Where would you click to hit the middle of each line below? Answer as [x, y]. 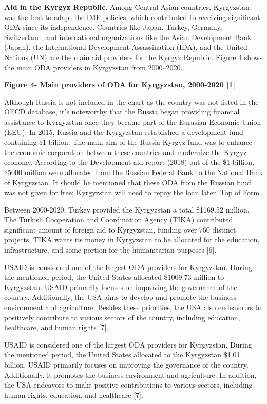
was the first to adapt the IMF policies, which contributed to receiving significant [132, 17]
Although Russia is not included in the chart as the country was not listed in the [131, 101]
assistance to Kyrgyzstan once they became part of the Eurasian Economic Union [133, 121]
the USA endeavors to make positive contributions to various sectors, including [128, 385]
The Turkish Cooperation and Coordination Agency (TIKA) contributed [119, 219]
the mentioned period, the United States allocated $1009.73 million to [114, 277]
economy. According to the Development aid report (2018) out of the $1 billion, [129, 162]
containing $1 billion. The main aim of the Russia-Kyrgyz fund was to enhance [128, 142]
